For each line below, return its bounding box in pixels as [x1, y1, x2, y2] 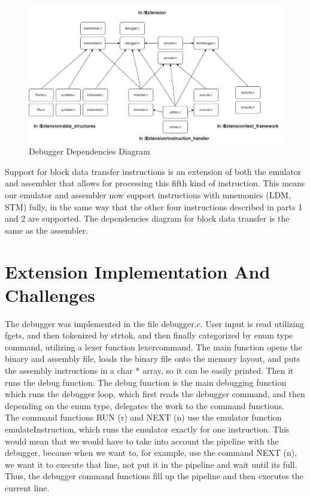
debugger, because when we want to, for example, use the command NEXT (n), [5, 446, 297, 459]
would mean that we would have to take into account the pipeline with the [5, 434, 279, 447]
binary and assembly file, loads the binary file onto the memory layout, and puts [5, 352, 300, 365]
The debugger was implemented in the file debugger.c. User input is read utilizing [5, 317, 305, 329]
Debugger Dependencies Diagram [29, 145, 150, 158]
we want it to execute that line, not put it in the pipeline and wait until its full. [5, 458, 297, 470]
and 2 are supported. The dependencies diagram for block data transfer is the [5, 212, 290, 225]
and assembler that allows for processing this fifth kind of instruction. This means [5, 177, 305, 189]
